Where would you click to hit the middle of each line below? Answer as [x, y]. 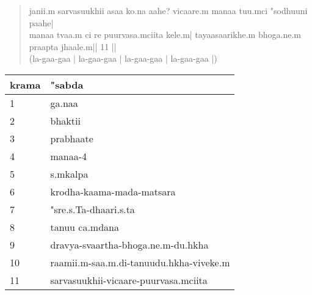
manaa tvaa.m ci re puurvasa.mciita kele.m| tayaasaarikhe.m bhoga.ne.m [165, 35]
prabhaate [72, 138]
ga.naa [64, 103]
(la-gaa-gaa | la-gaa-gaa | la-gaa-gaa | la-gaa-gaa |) [123, 58]
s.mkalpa [69, 173]
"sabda [67, 84]
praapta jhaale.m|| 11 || [73, 46]
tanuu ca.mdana [85, 227]
